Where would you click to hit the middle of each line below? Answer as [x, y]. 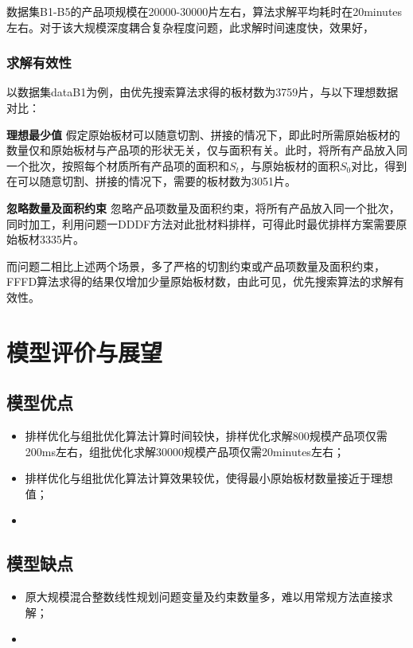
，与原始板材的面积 [289, 165]
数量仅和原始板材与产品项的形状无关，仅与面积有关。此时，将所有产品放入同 [207, 150]
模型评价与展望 [85, 351]
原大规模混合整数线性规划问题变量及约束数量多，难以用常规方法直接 [203, 597]
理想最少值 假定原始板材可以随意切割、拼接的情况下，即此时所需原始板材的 [203, 134]
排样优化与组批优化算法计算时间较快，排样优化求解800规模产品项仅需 [206, 436]
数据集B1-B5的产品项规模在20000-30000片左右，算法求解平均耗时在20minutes [205, 11]
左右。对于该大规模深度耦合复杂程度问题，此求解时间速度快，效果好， [190, 27]
